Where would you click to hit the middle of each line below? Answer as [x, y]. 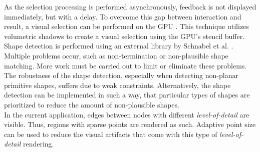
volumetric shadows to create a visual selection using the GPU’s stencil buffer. [124, 36]
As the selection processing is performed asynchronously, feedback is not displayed [130, 6]
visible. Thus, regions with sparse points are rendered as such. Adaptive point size [130, 124]
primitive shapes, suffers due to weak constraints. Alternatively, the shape [117, 85]
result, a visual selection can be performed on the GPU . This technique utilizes [126, 26]
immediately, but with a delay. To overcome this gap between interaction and [123, 16]
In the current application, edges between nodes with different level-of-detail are [127, 114]
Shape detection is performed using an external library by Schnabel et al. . [119, 46]
